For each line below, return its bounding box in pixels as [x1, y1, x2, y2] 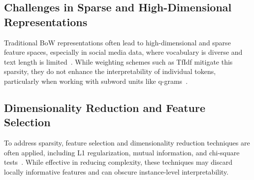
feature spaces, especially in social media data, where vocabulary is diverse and [4, 47, 243, 57]
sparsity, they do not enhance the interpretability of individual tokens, [4, 66, 216, 76]
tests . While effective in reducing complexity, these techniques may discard [4, 157, 232, 167]
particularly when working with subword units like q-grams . [4, 75, 188, 86]
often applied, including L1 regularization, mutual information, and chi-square [4, 147, 240, 157]
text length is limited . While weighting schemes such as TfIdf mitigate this [4, 56, 233, 67]
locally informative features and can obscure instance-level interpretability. [4, 166, 229, 177]
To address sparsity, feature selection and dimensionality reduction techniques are [4, 138, 250, 148]
